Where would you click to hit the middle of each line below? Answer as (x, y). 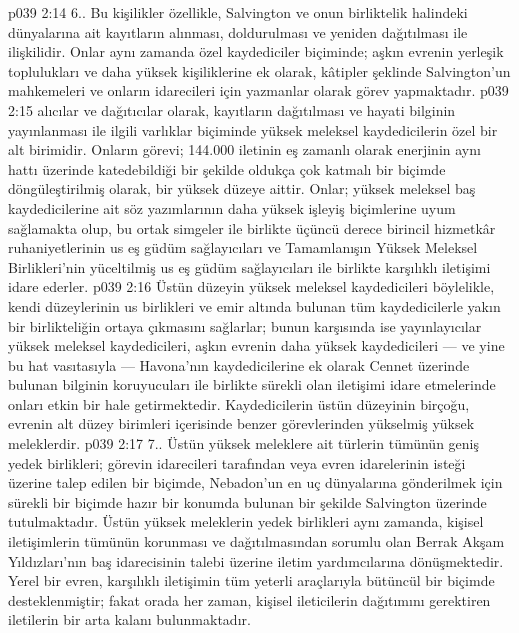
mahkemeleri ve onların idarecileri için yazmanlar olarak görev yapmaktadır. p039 (258, 90)
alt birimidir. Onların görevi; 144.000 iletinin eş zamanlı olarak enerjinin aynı (244, 149)
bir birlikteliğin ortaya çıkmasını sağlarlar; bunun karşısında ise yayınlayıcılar (245, 325)
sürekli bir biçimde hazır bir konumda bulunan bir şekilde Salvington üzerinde (247, 501)
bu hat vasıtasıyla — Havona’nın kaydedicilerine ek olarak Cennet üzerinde (239, 364)
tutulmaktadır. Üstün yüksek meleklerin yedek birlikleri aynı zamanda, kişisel (246, 521)
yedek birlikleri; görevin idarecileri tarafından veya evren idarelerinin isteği (237, 462)
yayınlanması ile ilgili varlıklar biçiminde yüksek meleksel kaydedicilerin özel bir (253, 129)
